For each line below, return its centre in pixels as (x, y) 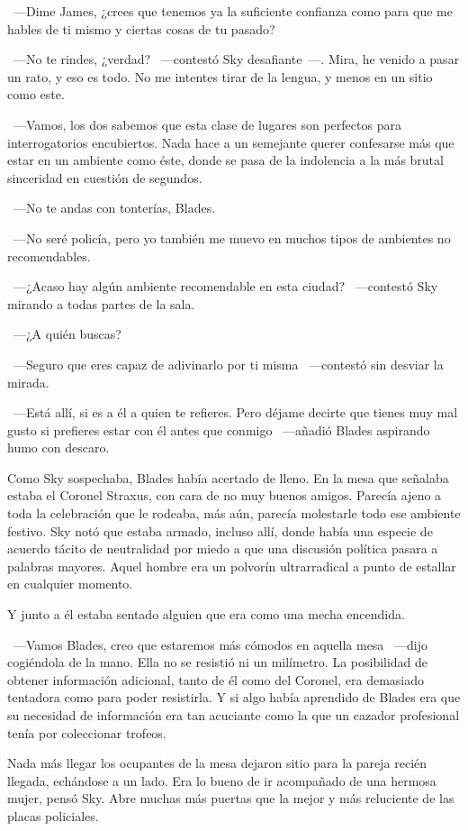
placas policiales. (53, 815)
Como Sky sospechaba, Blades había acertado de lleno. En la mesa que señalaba (228, 477)
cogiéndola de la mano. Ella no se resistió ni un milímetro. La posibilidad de (218, 662)
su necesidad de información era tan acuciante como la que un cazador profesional (234, 715)
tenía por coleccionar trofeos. (87, 732)
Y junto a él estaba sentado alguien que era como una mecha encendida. (206, 614)
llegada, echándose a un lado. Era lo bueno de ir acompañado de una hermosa (222, 780)
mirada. (28, 382)
